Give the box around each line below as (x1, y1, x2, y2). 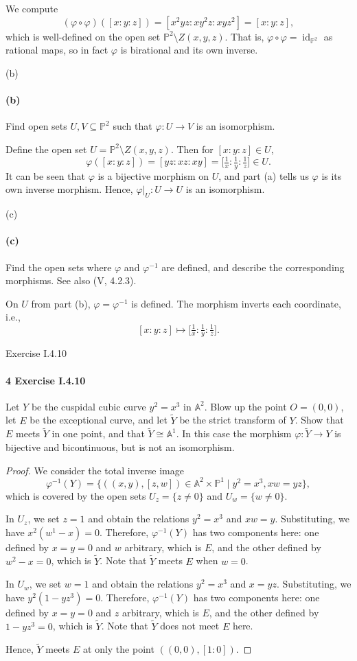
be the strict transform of (179, 413, 286, 427)
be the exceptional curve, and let (30, 413, 168, 427)
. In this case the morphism (176, 426, 292, 441)
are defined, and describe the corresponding (161, 259, 345, 274)
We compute (5, 1, 58, 15)
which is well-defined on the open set (5, 29, 161, 43)
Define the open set (5, 141, 87, 156)
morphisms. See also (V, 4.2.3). (5, 273, 137, 288)
